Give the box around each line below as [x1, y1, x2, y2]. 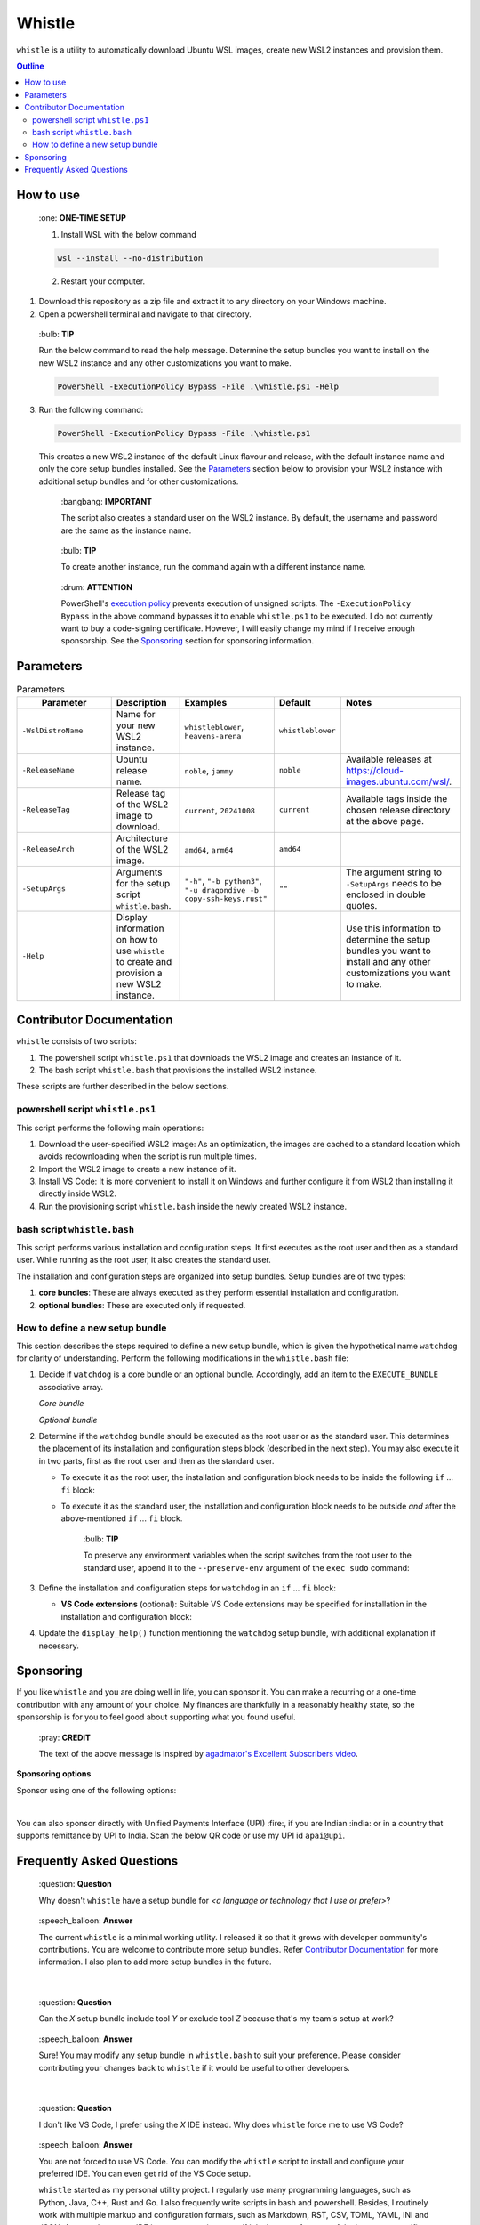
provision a [116, 967, 163, 979]
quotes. [345, 899, 378, 911]
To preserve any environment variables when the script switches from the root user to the [83, 1549, 412, 1561]
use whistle [116, 944, 164, 957]
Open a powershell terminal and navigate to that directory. [38, 308, 252, 320]
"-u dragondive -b [184, 886, 260, 894]
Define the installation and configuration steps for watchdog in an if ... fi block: [38, 1582, 337, 1593]
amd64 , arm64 [184, 843, 234, 855]
